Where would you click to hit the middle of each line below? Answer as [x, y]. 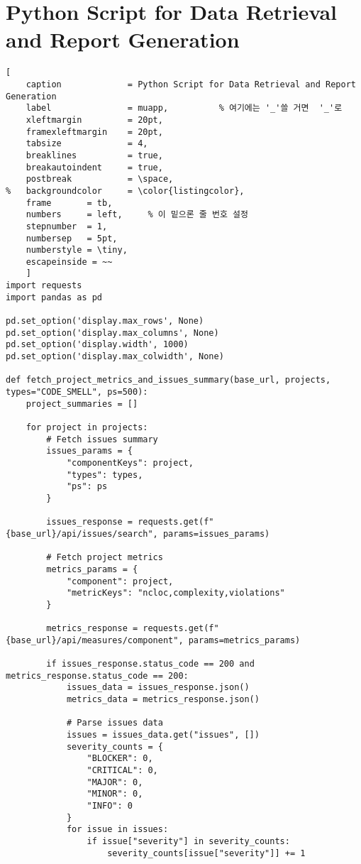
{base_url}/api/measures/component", [95, 640]
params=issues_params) [216, 534]
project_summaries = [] [82, 404]
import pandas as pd [54, 297]
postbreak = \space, [100, 179]
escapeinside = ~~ [69, 262]
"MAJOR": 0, [115, 782]
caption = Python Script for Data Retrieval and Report [191, 84]
